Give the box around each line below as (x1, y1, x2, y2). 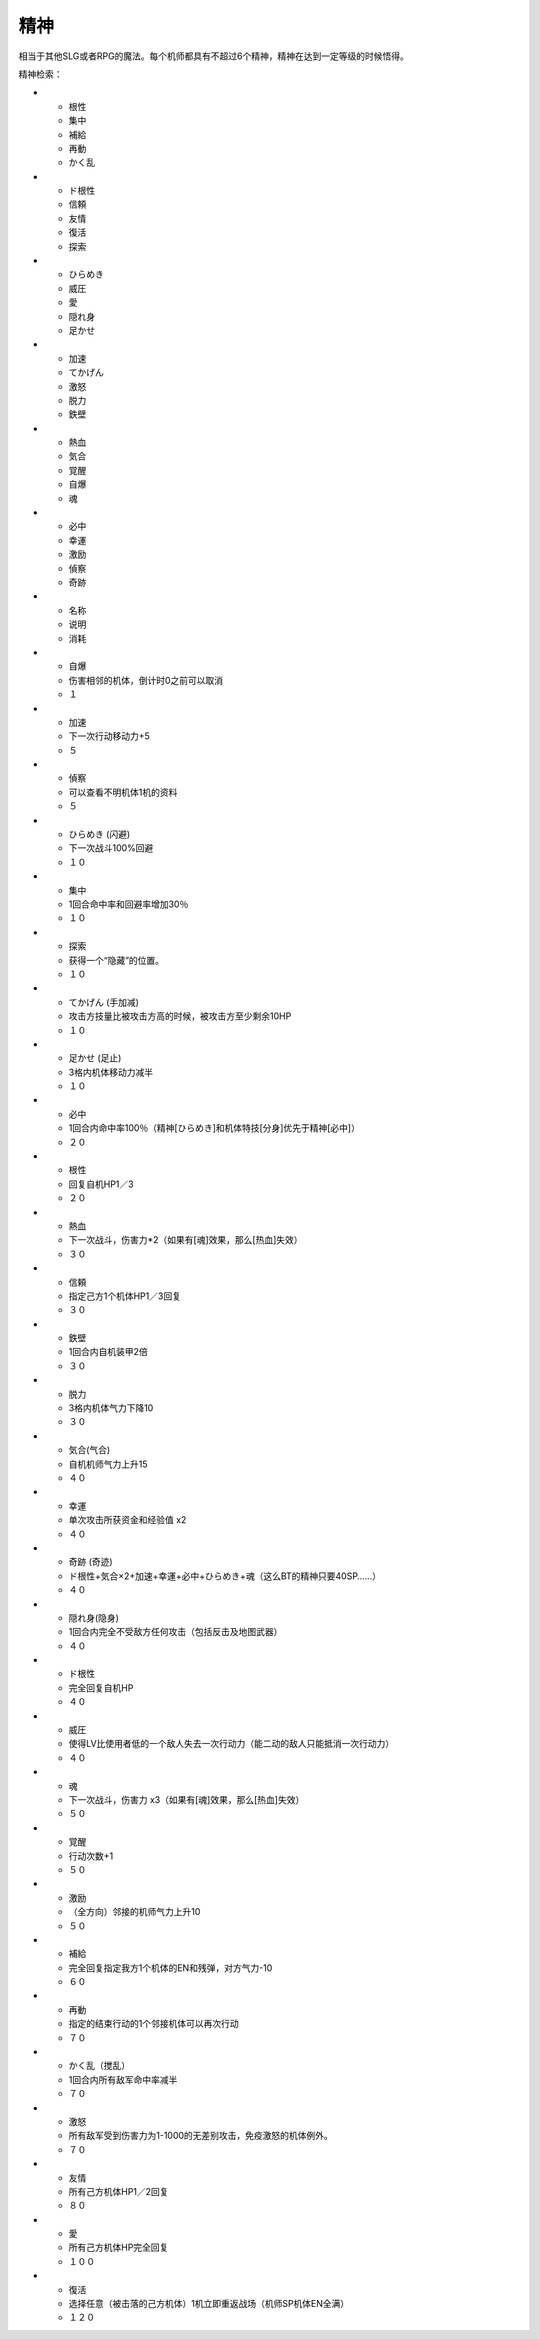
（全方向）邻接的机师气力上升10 (68, 1906, 201, 1918)
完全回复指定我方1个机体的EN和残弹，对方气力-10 (68, 1961, 273, 1974)
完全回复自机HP (68, 1681, 134, 1694)
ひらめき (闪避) (68, 828, 131, 840)
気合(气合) (68, 1444, 111, 1456)
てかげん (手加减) (68, 996, 140, 1008)
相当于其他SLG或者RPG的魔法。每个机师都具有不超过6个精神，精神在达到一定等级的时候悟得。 (18, 50, 410, 62)
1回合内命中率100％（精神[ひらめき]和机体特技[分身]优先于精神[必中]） (68, 1122, 360, 1134)
